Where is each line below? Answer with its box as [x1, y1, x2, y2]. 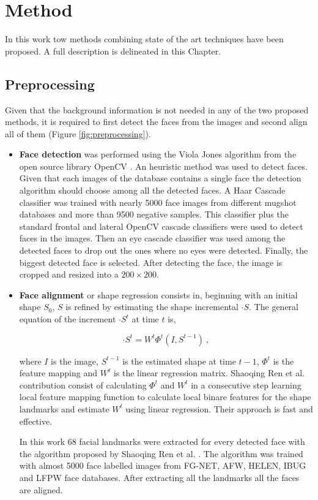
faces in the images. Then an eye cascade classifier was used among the [19, 232, 286, 244]
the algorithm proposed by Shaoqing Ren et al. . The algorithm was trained [19, 447, 303, 460]
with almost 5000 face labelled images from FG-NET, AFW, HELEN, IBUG [19, 459, 306, 472]
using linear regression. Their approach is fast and [125, 402, 313, 415]
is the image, [51, 354, 98, 367]
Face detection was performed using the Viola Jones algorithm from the [19, 148, 297, 161]
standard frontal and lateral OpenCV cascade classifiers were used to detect [19, 219, 303, 232]
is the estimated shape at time [122, 354, 236, 367]
